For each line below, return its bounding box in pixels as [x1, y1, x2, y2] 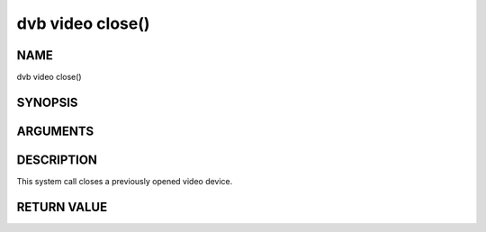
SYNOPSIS [16, 94, 78, 110]
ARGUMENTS [16, 123, 94, 138]
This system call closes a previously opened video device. [16, 176, 233, 186]
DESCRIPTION [16, 152, 98, 167]
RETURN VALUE [16, 199, 108, 215]
